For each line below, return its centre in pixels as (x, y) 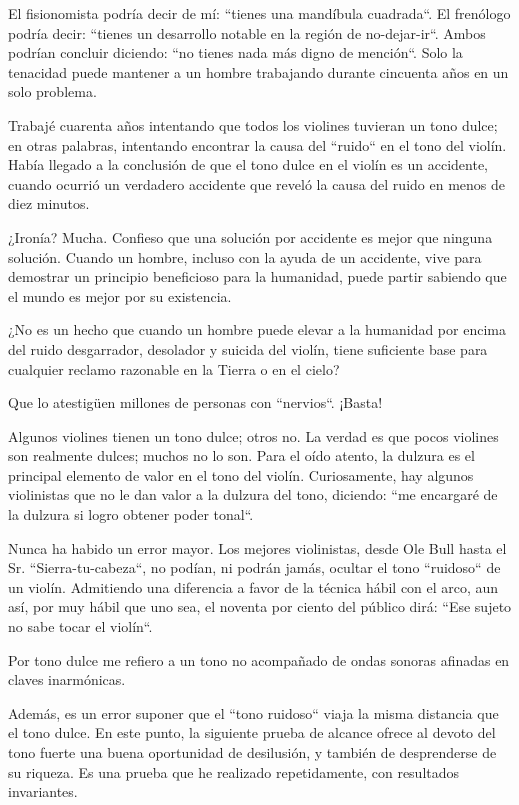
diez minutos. (49, 203)
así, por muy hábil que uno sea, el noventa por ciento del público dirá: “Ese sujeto (260, 606)
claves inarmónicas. (67, 679)
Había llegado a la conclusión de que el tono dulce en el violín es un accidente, (248, 164)
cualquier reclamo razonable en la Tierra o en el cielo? (174, 368)
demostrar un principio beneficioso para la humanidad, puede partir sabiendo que (257, 276)
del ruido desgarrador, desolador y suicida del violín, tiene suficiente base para (248, 348)
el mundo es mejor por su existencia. (120, 295)
